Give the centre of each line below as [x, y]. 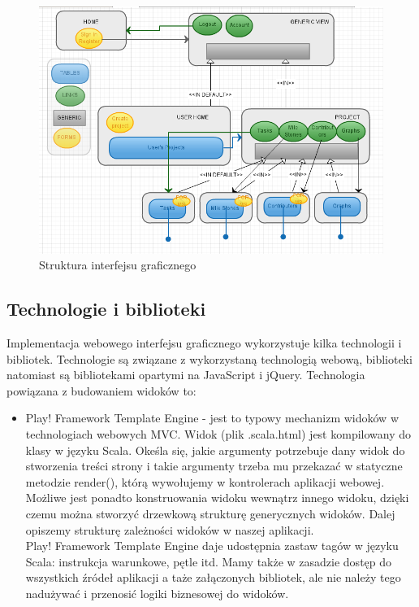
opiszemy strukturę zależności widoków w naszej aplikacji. [170, 529]
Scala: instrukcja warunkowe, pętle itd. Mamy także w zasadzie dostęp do [209, 561]
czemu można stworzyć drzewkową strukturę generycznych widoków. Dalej [210, 514]
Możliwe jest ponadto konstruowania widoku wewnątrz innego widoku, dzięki [217, 498]
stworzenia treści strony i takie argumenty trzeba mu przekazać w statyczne [214, 466]
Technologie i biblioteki [106, 309]
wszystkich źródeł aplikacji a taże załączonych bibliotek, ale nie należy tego [213, 577]
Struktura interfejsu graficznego [118, 265]
